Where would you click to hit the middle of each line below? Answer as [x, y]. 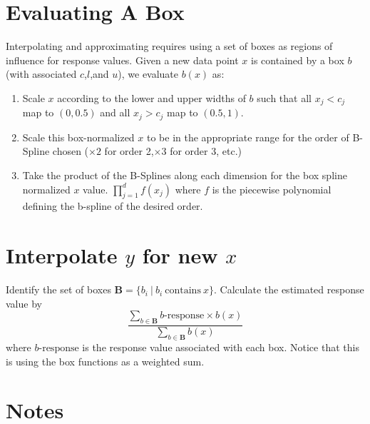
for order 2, [129, 151]
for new [180, 255]
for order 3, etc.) [206, 151]
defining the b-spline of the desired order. [113, 206]
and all [115, 112]
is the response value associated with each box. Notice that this [221, 347]
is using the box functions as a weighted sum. [105, 361]
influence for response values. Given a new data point [122, 60]
